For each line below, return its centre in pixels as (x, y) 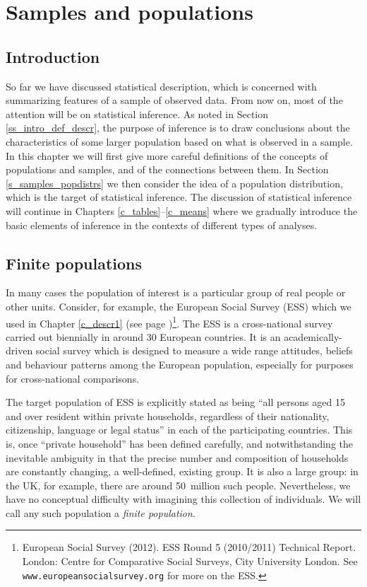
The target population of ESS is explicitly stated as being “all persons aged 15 (175, 402)
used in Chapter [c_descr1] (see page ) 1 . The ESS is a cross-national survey (169, 322)
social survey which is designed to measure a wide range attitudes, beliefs (194, 350)
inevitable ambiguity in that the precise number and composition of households (177, 457)
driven (19, 350)
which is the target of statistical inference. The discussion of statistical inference (179, 197)
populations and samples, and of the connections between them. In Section (167, 169)
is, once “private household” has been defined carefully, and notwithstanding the (179, 443)
